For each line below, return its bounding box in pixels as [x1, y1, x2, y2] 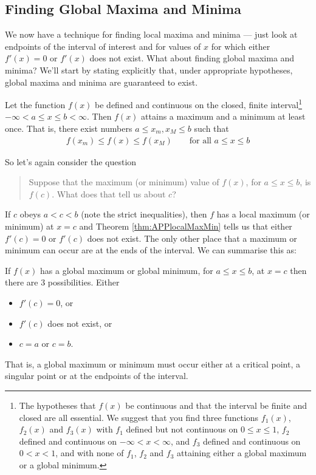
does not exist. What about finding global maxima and [89, 52, 295, 64]
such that [194, 122, 229, 135]
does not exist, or [47, 316, 112, 329]
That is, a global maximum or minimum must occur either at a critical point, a [5, 357, 301, 370]
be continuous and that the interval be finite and [125, 398, 307, 411]
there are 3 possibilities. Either [5, 276, 120, 289]
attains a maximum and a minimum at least [141, 110, 306, 123]
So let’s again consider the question [5, 155, 137, 168]
